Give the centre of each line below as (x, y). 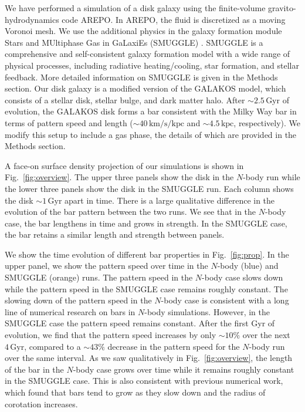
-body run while (272, 177)
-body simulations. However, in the (207, 311)
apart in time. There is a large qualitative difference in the (170, 200)
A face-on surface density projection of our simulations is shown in (124, 165)
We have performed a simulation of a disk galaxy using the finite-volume (135, 8)
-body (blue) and (248, 266)
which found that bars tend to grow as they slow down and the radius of (135, 392)
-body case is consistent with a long (225, 300)
